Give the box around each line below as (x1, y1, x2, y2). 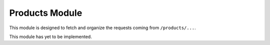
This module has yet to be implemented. (9, 34, 92, 40)
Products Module (9, 7, 82, 18)
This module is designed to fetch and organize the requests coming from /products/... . (9, 25, 196, 31)
